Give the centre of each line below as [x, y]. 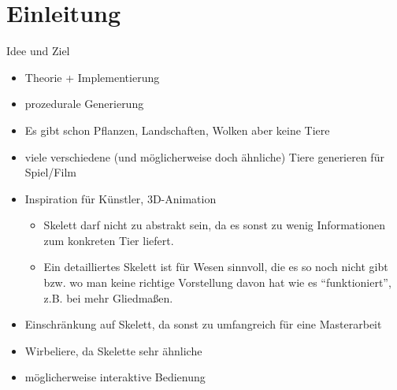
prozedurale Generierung [84, 104]
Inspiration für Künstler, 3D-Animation [121, 198]
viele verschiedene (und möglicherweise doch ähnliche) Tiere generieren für [204, 156]
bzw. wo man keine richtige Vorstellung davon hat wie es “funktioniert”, [217, 282]
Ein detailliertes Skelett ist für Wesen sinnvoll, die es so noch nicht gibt [216, 267]
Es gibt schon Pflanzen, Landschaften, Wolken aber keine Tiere [177, 130]
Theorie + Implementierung [92, 77]
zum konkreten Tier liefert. [109, 240]
